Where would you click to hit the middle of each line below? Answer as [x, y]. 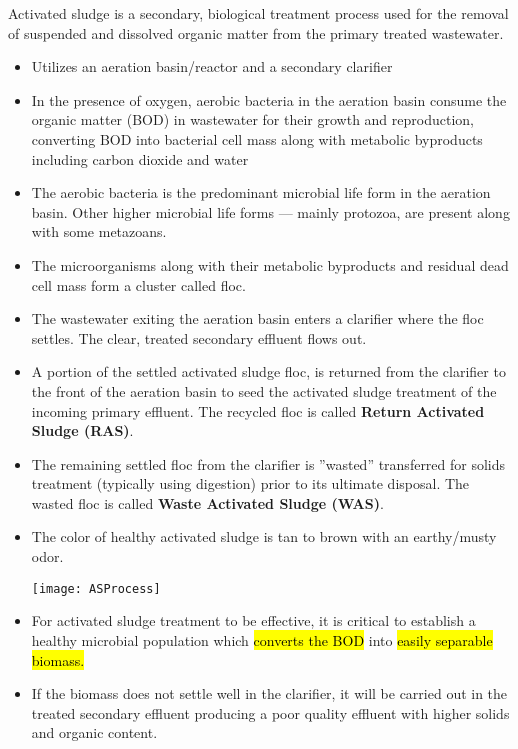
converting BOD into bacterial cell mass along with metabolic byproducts [257, 138]
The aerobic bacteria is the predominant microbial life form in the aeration [261, 192]
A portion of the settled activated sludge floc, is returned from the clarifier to [268, 371]
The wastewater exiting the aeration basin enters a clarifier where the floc [257, 318]
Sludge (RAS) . [82, 430]
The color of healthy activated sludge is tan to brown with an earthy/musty [264, 536]
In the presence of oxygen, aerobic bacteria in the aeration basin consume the [269, 99]
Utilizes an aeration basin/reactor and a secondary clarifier [212, 66]
